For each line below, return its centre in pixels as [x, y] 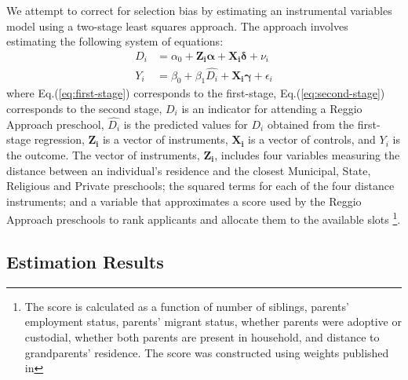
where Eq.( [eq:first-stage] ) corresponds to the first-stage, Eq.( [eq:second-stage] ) [196, 93]
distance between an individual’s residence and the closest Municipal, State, [189, 170]
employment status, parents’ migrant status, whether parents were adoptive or [213, 322]
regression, [59, 139]
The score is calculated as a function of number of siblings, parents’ [187, 306]
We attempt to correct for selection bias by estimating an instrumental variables [199, 10]
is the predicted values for [186, 124]
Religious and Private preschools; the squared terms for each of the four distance [200, 186]
